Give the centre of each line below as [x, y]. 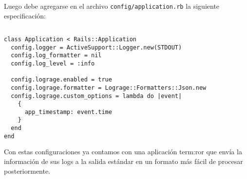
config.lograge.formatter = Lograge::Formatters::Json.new [109, 88]
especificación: [25, 15]
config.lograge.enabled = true [61, 80]
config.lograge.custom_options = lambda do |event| [96, 96]
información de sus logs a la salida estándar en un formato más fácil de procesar [123, 161]
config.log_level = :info [53, 63]
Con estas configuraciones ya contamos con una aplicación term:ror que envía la [123, 152]
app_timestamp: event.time [68, 112]
